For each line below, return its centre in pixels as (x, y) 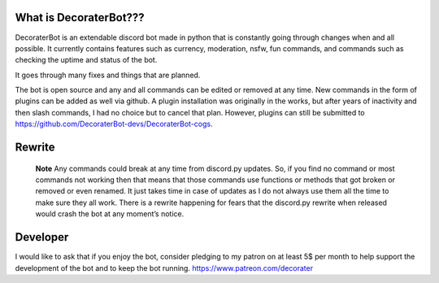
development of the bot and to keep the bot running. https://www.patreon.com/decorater (164, 268)
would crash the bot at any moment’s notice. (110, 214)
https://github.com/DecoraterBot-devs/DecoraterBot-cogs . (114, 124)
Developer (42, 237)
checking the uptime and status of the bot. (86, 60)
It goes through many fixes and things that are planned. (108, 75)
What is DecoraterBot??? (80, 17)
